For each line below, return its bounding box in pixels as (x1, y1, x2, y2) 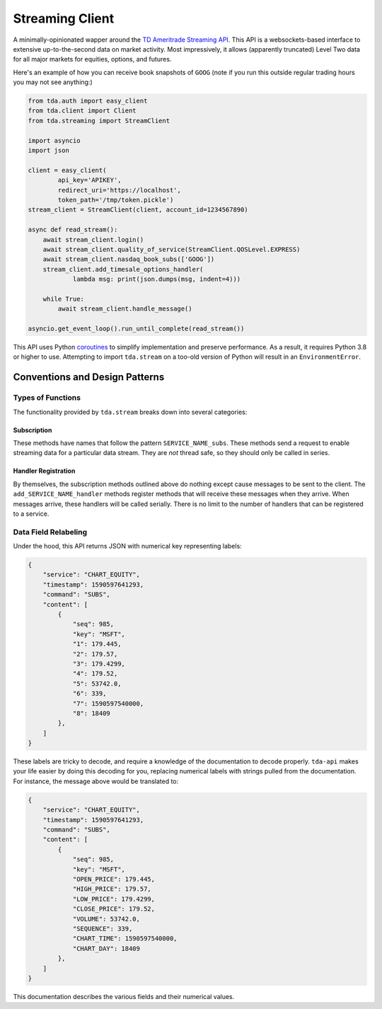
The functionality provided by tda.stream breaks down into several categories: (13, 408, 248, 416)
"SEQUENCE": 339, (72, 924, 133, 933)
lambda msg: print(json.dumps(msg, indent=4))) (72, 275, 241, 283)
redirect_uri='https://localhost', (57, 186, 182, 194)
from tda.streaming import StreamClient (28, 117, 170, 125)
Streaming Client (13, 11, 115, 26)
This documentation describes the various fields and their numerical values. (13, 992, 235, 1001)
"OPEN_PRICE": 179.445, (72, 875, 156, 883)
